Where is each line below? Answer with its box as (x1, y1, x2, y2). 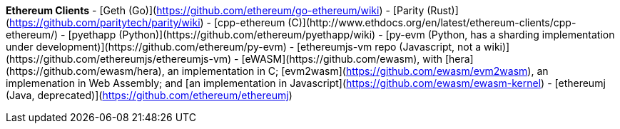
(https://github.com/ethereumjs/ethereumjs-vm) (6, 53, 232, 65)
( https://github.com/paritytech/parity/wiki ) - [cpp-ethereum (6, 16, 285, 29)
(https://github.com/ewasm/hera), (6, 65, 165, 77)
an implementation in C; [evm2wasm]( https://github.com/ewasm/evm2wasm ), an (167, 65, 549, 77)
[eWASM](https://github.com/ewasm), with (241, 53, 443, 65)
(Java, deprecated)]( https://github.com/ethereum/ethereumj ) (6, 89, 293, 101)
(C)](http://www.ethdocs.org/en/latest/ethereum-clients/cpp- (288, 16, 576, 29)
